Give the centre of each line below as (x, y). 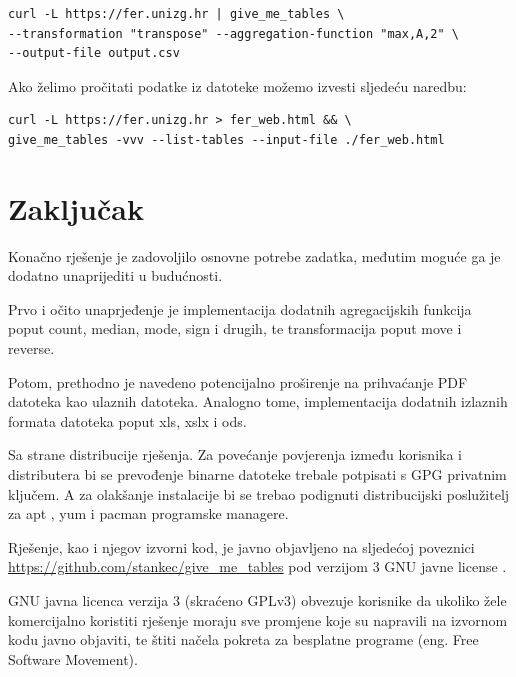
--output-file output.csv (94, 53)
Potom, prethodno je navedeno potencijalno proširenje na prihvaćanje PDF (238, 381)
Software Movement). (73, 658)
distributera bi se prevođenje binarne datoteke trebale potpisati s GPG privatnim (257, 474)
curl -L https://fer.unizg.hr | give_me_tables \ (176, 14)
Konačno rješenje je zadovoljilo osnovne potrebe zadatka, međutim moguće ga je (254, 255)
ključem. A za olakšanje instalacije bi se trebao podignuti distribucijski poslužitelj (259, 493)
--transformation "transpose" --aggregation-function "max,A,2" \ (234, 33)
